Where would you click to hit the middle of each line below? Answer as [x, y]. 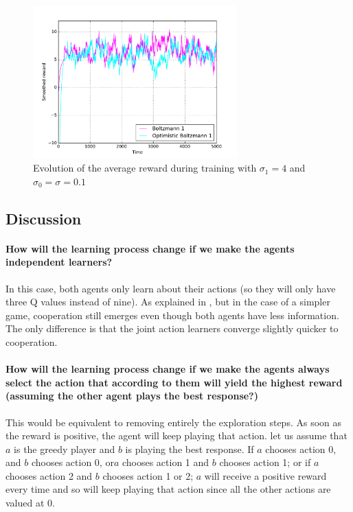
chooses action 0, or [72, 462]
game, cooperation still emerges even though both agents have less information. [172, 315]
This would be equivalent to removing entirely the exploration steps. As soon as [174, 422]
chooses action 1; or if [265, 462]
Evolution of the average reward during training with [145, 168]
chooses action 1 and [166, 462]
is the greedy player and [65, 449]
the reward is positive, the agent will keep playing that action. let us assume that [176, 435]
